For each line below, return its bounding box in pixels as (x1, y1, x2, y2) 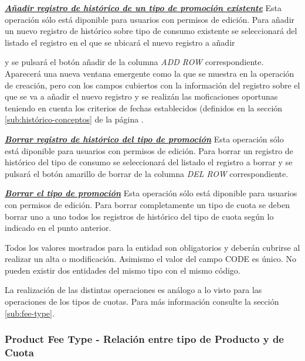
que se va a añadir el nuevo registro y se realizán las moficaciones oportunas (5, 90, 278, 103)
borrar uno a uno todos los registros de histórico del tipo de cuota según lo (5, 210, 274, 222)
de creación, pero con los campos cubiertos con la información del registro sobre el (5, 79, 300, 91)
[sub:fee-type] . (5, 306, 55, 319)
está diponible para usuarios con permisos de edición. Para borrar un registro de (5, 144, 293, 156)
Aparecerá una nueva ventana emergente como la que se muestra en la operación (5, 67, 294, 79)
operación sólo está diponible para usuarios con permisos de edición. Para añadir (5, 13, 295, 25)
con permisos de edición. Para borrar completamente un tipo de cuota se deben (5, 198, 290, 210)
